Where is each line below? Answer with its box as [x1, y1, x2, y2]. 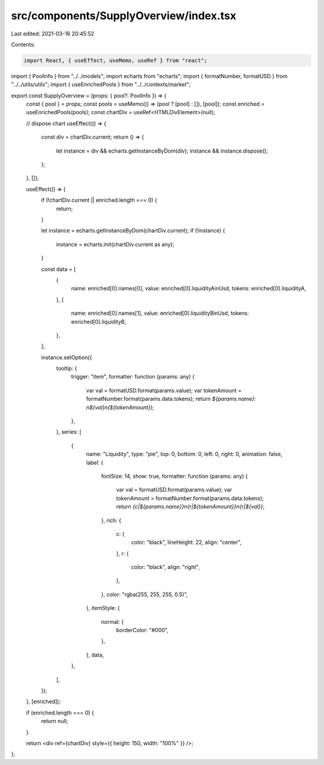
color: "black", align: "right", [131, 564, 200, 571]
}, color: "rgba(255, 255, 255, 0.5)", [101, 591, 188, 598]
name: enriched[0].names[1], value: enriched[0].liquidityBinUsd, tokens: [71, 309, 249, 317]
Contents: [11, 41, 35, 48]
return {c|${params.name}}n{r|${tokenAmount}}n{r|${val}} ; [116, 503, 265, 510]
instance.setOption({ [41, 353, 92, 361]
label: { [86, 459, 104, 466]
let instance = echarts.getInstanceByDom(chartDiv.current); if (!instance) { [41, 227, 225, 234]
